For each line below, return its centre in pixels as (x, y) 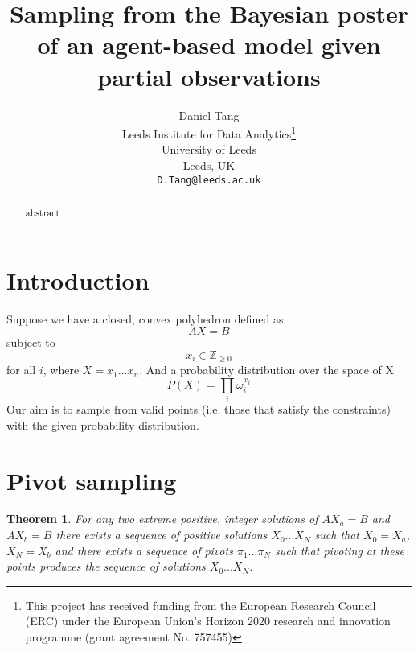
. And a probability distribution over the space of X (266, 370)
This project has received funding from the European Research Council (201, 605)
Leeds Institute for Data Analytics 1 (209, 132)
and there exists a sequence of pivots (144, 550)
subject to (31, 342)
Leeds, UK (209, 165)
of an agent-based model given (209, 45)
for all (21, 370)
